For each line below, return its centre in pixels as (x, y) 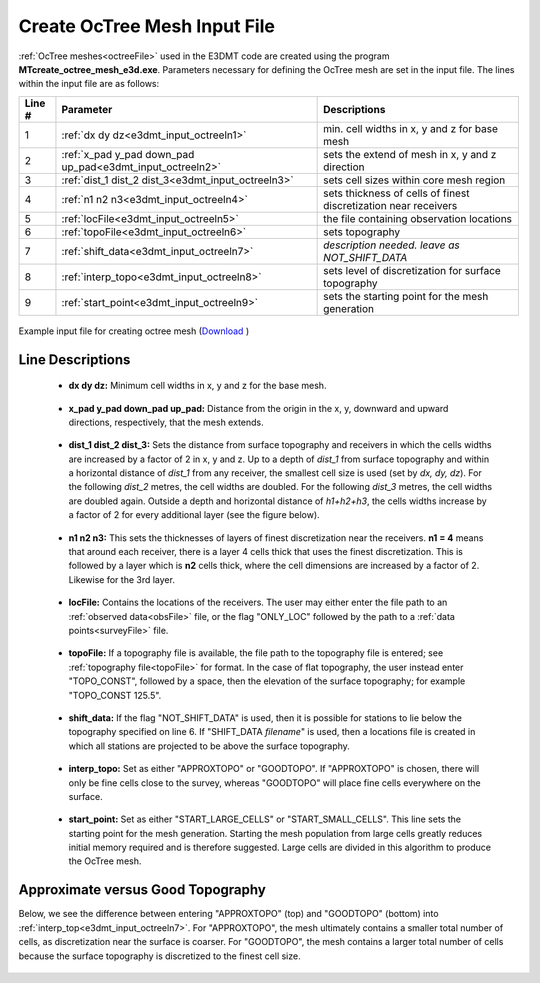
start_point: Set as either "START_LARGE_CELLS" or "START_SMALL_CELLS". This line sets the (265, 819)
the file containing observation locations (418, 218)
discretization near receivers (390, 205)
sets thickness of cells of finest (396, 193)
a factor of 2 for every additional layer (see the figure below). (194, 515)
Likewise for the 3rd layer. (121, 579)
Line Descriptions (74, 359)
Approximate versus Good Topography (142, 890)
